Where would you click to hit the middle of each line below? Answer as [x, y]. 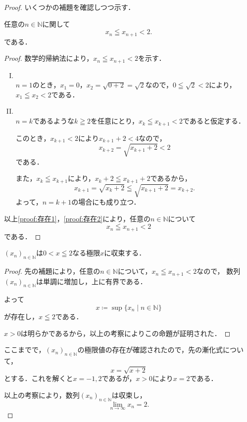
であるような [54, 121]
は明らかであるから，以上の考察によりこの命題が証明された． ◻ [125, 333]
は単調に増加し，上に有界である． [91, 281]
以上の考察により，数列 [42, 395]
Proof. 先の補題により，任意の [52, 271]
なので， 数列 [219, 271]
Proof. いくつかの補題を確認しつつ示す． [70, 7]
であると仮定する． [214, 121]
